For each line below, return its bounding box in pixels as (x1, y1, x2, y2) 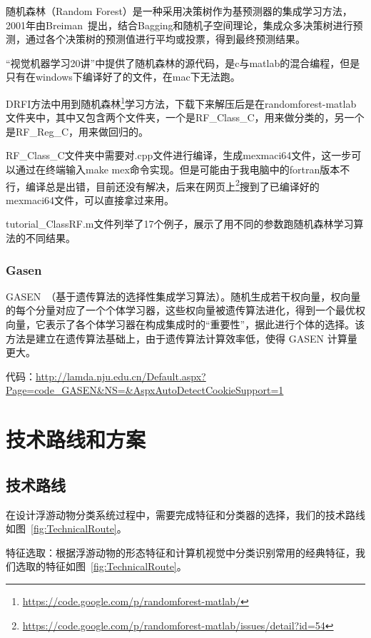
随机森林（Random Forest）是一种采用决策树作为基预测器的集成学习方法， (6, 4, 352, 18)
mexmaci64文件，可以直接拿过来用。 (6, 192, 175, 207)
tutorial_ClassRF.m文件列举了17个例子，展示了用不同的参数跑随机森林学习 (6, 216, 354, 231)
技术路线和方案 (6, 425, 146, 454)
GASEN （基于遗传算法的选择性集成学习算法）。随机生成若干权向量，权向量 (6, 288, 361, 303)
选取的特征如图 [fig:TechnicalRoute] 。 (15, 559, 187, 574)
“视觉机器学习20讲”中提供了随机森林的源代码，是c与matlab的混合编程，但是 (6, 55, 360, 70)
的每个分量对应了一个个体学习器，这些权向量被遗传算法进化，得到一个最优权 (6, 303, 365, 318)
